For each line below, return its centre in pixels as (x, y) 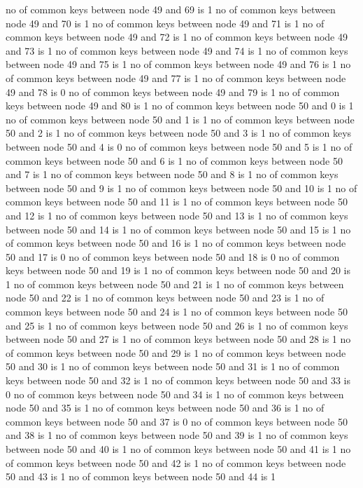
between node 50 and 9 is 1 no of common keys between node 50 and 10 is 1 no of (181, 188)
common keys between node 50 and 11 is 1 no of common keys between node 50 (177, 202)
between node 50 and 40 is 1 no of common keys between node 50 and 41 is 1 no (178, 449)
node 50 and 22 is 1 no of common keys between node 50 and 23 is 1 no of (165, 298)
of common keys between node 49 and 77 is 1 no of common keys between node (176, 77)
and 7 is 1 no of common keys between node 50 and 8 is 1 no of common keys (172, 174)
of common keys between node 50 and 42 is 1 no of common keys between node (176, 462)
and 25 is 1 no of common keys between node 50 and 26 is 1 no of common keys (177, 325)
